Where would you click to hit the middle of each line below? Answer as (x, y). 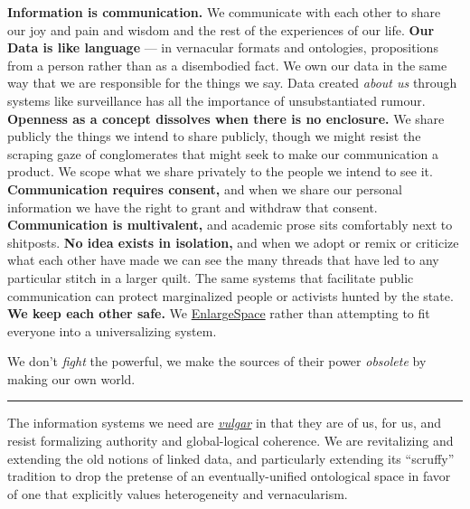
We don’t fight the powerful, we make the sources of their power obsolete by (217, 361)
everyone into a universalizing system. (112, 330)
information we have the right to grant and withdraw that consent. (193, 207)
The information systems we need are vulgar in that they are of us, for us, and (225, 423)
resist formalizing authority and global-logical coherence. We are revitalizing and (230, 441)
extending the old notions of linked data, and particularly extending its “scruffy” (231, 458)
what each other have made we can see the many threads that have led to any (223, 260)
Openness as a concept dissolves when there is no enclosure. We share (226, 118)
